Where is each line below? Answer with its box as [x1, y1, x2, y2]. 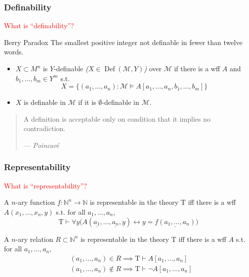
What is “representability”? [4, 180, 87, 190]
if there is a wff [174, 63, 220, 73]
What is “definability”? [4, 20, 74, 31]
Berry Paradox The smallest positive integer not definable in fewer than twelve [4, 37, 243, 47]
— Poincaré [23, 139, 59, 150]
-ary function [15, 197, 55, 207]
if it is [78, 97, 96, 107]
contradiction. [23, 123, 66, 134]
